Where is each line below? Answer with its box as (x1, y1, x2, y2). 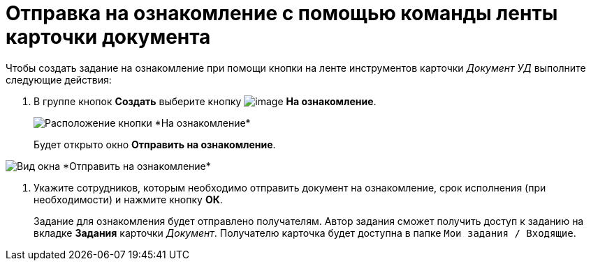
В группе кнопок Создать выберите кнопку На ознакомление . (34, 95, 377, 107)
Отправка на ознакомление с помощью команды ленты (6, 1, 558, 25)
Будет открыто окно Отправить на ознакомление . (34, 138, 276, 150)
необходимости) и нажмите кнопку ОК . (34, 193, 223, 205)
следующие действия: (6, 73, 112, 86)
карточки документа (6, 25, 211, 49)
